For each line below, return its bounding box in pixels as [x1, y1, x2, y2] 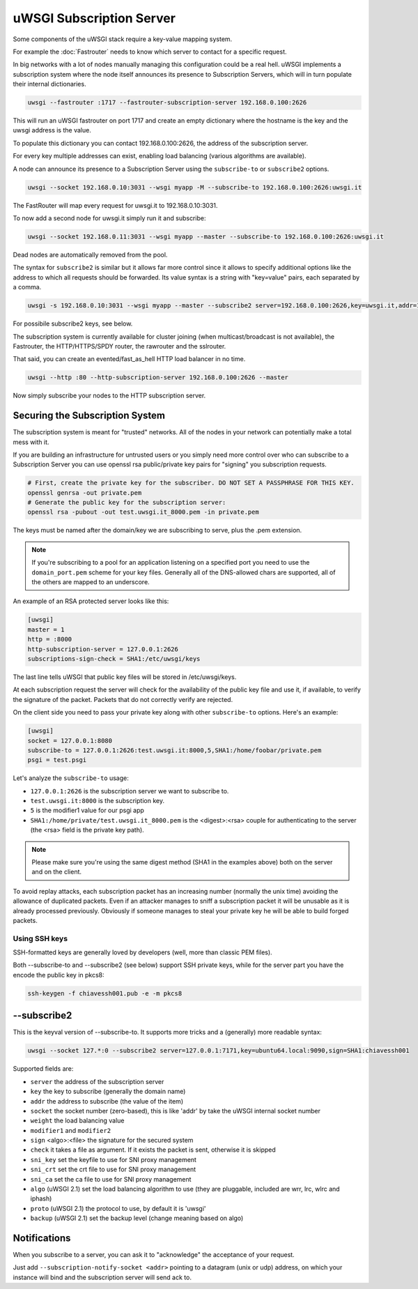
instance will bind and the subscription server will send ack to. [13, 1273, 192, 1281]
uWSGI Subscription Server [13, 10, 176, 26]
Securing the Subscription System [13, 410, 166, 422]
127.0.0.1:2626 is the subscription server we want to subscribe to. [30, 786, 229, 795]
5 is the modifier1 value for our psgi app [30, 806, 144, 815]
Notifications [13, 1233, 71, 1244]
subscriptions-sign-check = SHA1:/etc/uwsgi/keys [27, 655, 201, 662]
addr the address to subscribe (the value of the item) [30, 1097, 184, 1105]
